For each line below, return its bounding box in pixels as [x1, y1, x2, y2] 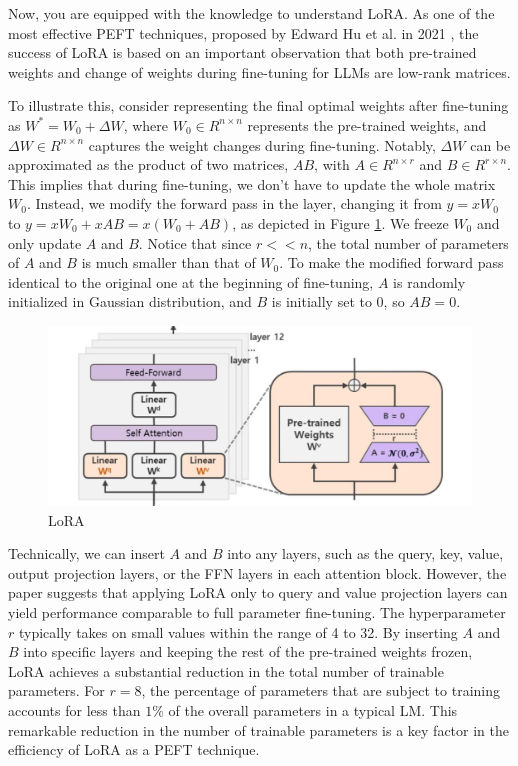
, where [123, 114, 169, 135]
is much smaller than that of [81, 252, 256, 273]
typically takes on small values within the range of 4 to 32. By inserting [18, 621, 458, 642]
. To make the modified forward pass [279, 252, 504, 273]
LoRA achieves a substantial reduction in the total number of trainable [8, 660, 444, 681]
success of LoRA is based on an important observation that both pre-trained [8, 42, 477, 63]
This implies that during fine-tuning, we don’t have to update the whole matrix [8, 173, 496, 194]
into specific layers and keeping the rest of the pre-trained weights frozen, [23, 641, 473, 662]
